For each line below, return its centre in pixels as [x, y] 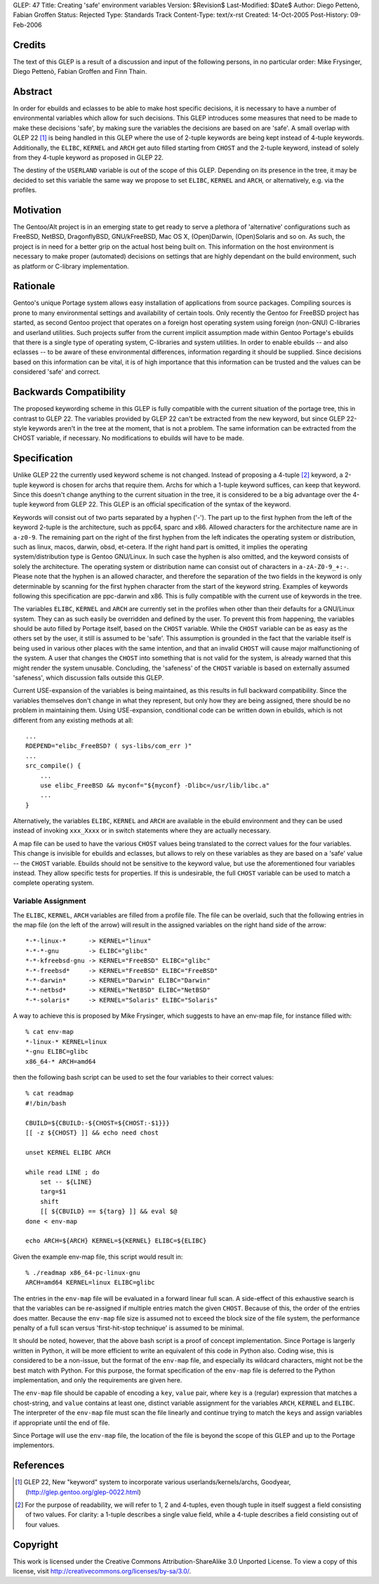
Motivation [37, 210]
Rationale [34, 286]
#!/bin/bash [46, 1103]
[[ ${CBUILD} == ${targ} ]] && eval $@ [108, 1211]
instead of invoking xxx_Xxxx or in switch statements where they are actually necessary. [142, 831]
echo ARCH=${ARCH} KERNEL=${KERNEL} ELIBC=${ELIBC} [116, 1241]
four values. [42, 1524]
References [39, 1466]
